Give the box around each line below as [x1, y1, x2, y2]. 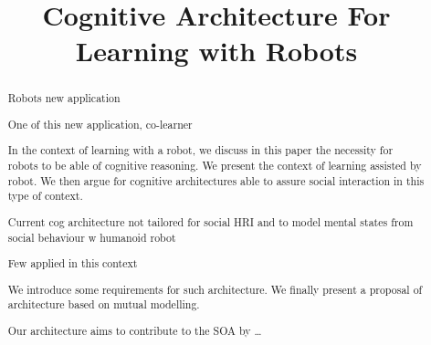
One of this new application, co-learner [7, 116, 193, 131]
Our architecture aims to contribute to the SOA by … [7, 322, 262, 338]
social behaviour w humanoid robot [7, 229, 176, 245]
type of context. [7, 188, 83, 204]
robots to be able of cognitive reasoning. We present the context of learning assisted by [7, 158, 422, 173]
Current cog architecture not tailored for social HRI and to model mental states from [7, 214, 414, 229]
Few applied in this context [7, 256, 138, 271]
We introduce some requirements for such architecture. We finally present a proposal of [7, 281, 423, 297]
